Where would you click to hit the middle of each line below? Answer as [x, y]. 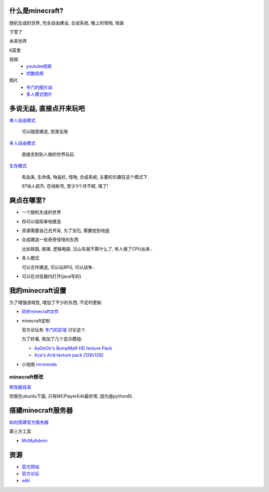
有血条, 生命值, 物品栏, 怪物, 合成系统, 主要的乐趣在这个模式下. [85, 177]
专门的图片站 [39, 87]
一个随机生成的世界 [41, 212]
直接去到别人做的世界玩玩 [48, 154]
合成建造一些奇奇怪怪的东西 [50, 240]
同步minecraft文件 [40, 312]
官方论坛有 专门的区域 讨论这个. [54, 330]
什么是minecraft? [36, 11]
